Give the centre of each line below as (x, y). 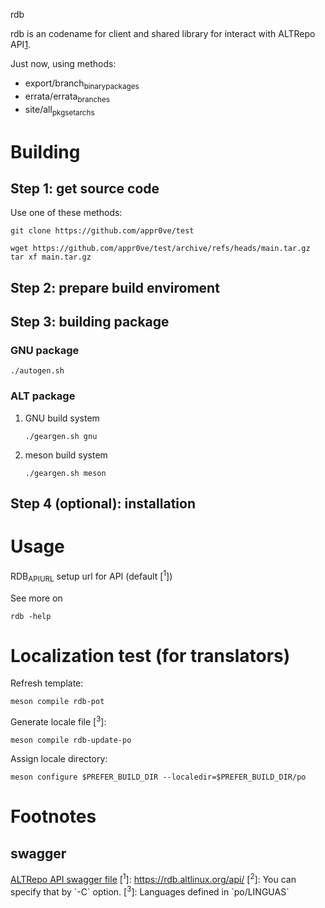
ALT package (43, 396)
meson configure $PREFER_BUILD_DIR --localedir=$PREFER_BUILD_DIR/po (158, 777)
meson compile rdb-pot (57, 702)
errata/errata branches (67, 97)
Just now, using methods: (63, 63)
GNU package (45, 351)
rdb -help (31, 616)
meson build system (66, 455)
